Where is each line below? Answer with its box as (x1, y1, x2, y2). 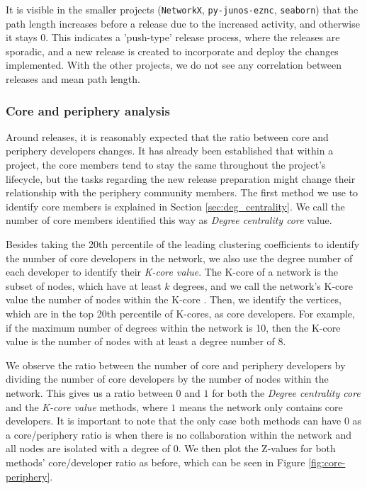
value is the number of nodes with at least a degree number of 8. (6, 334, 286, 349)
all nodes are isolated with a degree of (6, 441, 170, 456)
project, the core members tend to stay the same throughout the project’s (6, 157, 326, 172)
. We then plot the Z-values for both (178, 441, 336, 456)
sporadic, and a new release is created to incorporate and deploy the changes (6, 43, 339, 58)
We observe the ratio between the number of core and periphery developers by (6, 357, 346, 372)
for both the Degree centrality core (212, 385, 361, 400)
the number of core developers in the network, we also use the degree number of (6, 250, 353, 265)
